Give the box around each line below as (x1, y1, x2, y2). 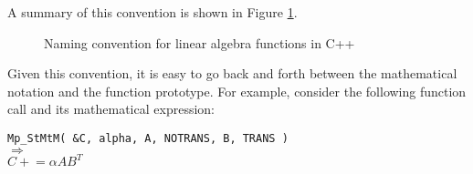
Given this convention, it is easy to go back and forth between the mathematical (7, 64, 457, 83)
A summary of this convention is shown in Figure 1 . (7, 3, 298, 21)
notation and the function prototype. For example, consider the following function (7, 81, 467, 100)
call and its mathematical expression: (7, 99, 215, 118)
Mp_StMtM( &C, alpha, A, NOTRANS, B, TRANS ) (7, 131, 289, 145)
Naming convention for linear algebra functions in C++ (44, 33, 355, 52)
